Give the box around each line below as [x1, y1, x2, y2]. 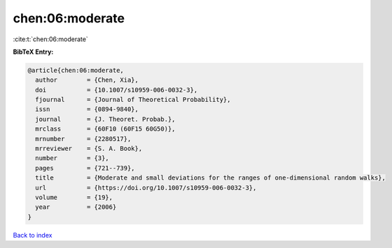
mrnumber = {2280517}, [35, 135, 132, 143]
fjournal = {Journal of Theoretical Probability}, [35, 96, 231, 104]
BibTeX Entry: [13, 48, 54, 56]
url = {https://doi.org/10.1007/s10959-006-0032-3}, [35, 184, 257, 191]
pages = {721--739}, [35, 164, 136, 172]
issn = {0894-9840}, [35, 105, 139, 113]
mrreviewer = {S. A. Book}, [35, 145, 143, 153]
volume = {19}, [35, 194, 113, 201]
